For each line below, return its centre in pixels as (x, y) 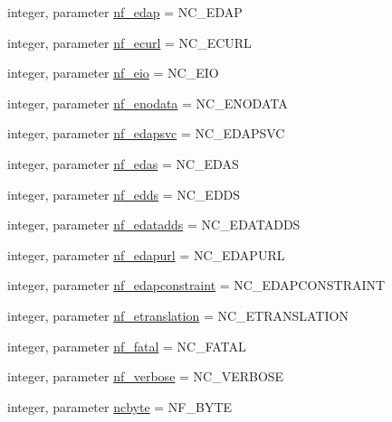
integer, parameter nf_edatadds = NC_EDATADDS (154, 225)
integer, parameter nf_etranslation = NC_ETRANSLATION (178, 315)
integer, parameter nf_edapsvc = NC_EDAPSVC (146, 133)
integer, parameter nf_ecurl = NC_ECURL (129, 42)
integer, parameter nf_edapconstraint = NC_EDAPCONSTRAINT (196, 285)
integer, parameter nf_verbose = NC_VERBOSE (146, 376)
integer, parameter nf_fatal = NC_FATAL (127, 346)
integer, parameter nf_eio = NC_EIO (113, 73)
